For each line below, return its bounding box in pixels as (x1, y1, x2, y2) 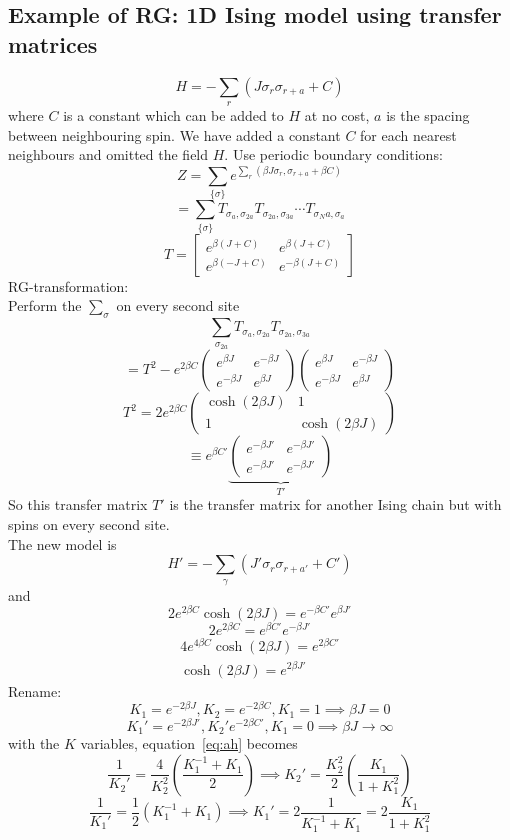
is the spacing (386, 104, 470, 125)
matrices (8, 28, 98, 59)
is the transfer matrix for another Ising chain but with (169, 494, 502, 515)
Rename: (8, 680, 62, 701)
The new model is (8, 533, 117, 554)
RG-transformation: (8, 275, 129, 296)
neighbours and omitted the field (8, 144, 209, 165)
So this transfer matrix (8, 494, 148, 515)
